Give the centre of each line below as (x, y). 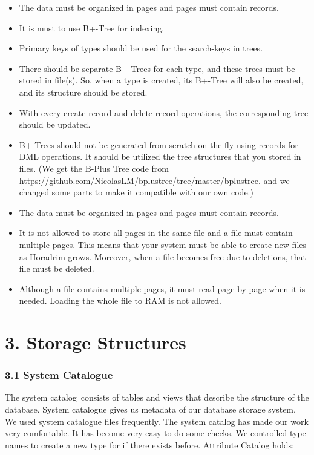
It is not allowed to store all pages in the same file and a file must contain (156, 233)
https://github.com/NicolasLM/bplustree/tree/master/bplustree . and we (154, 180)
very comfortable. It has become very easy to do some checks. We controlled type (155, 433)
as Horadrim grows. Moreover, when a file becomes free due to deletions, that (162, 256)
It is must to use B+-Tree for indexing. (92, 28)
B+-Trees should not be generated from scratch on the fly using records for (159, 144)
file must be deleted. (57, 268)
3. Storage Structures (96, 342)
